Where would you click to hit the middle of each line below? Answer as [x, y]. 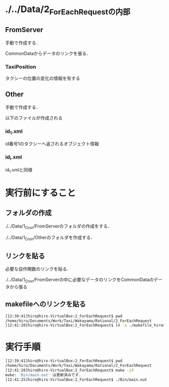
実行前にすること [41, 193]
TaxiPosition [21, 66]
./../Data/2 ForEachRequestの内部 [68, 10]
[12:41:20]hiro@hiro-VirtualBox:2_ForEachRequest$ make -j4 [70, 370]
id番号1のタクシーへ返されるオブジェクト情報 [52, 144]
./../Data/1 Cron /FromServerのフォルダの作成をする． [59, 226]
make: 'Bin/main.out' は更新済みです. [43, 375]
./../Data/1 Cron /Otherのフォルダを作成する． [50, 238]
